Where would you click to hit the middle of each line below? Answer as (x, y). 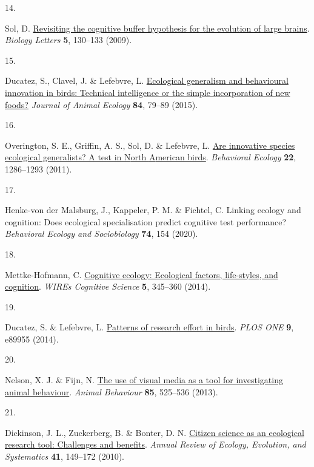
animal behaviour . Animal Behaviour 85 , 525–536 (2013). (112, 391)
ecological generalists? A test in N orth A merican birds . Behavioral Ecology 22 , (151, 157)
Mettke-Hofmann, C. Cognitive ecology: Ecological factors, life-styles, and (142, 274)
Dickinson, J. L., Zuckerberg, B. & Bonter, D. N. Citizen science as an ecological (155, 432)
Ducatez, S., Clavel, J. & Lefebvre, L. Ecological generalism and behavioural (147, 80)
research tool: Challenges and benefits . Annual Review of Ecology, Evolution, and (155, 444)
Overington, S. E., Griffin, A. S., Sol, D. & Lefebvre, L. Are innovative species (150, 145)
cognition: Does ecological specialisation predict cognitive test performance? (146, 221)
